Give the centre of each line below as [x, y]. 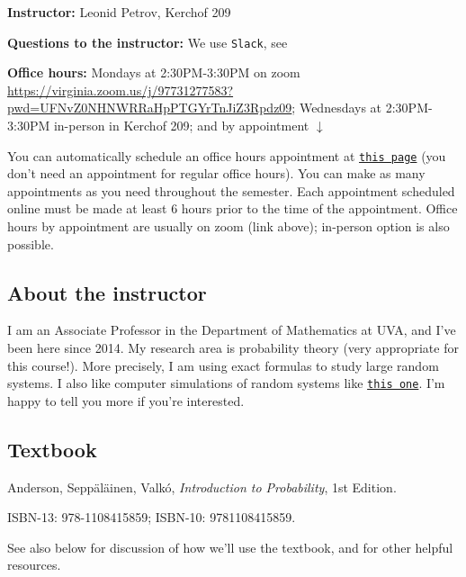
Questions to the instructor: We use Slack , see [148, 42]
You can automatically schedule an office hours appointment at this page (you [227, 155]
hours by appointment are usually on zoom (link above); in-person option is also [229, 226]
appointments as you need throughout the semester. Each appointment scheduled [231, 190]
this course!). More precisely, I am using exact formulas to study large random [223, 365]
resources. [34, 565]
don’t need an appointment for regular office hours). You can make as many [216, 173]
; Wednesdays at [337, 108]
